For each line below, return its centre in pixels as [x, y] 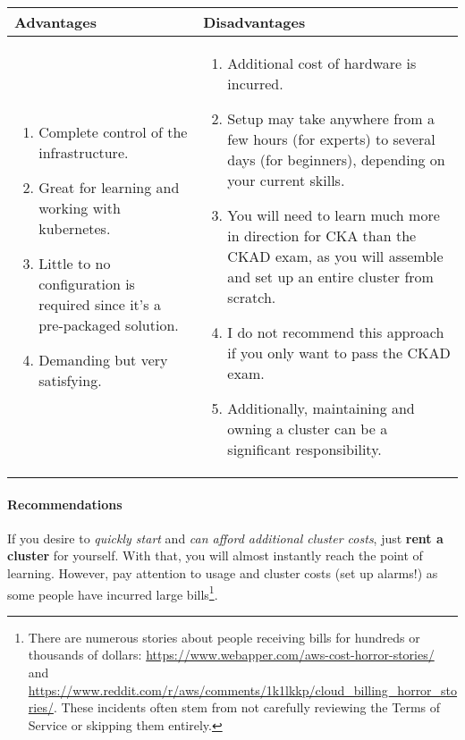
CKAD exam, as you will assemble [335, 256]
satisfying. [70, 380]
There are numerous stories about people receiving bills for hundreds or [224, 637]
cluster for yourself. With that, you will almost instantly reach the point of [215, 555]
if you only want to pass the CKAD [339, 353]
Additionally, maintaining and [321, 408]
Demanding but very [103, 360]
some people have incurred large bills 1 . [113, 593]
